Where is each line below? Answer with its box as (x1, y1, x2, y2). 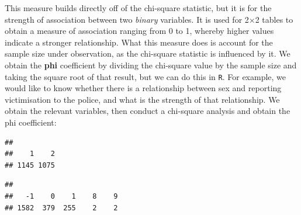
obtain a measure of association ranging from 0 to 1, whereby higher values (5, 25, 274, 37)
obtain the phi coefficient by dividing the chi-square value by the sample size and (5, 58, 297, 71)
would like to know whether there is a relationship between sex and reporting (5, 82, 282, 94)
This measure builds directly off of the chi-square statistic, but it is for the (5, 2, 272, 13)
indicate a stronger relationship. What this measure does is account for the (5, 36, 273, 48)
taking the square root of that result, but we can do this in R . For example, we (5, 70, 286, 82)
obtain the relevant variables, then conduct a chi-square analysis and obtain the (5, 105, 290, 117)
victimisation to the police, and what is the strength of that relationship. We (5, 93, 280, 105)
